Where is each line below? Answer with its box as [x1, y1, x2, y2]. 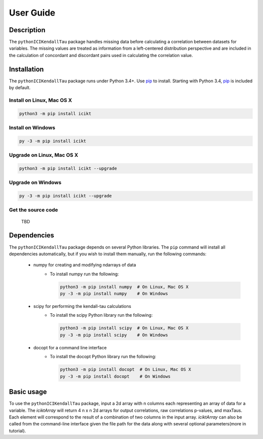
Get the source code [9, 207, 58, 213]
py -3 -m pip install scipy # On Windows [60, 332, 168, 338]
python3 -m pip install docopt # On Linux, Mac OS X [60, 367, 191, 372]
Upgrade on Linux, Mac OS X [9, 152, 78, 158]
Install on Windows [9, 124, 56, 131]
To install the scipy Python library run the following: [50, 312, 153, 318]
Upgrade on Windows [9, 179, 62, 186]
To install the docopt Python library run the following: [50, 354, 156, 360]
